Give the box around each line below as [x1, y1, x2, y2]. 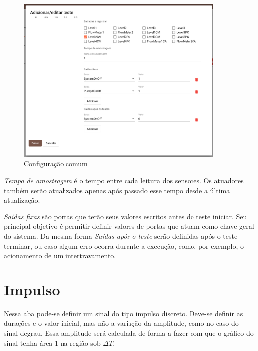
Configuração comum [24, 158, 88, 169]
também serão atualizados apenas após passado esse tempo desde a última [4, 185, 230, 195]
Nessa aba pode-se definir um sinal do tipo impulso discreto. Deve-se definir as [4, 308, 243, 318]
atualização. [4, 195, 40, 205]
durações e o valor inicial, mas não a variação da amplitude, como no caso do [4, 318, 239, 328]
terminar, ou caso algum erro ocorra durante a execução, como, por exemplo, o [4, 240, 244, 251]
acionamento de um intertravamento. [4, 250, 116, 261]
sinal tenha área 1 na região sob [4, 337, 101, 348]
